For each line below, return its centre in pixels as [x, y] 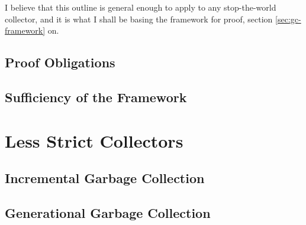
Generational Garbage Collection [108, 212]
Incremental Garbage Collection [105, 178]
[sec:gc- [288, 19]
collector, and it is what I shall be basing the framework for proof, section [139, 19]
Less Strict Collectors [94, 140]
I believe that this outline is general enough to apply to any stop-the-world [141, 7]
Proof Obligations [60, 62]
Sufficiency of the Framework [96, 97]
